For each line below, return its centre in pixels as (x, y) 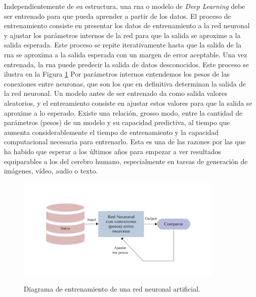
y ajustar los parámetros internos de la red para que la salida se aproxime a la (122, 35)
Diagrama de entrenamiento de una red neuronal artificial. (112, 288)
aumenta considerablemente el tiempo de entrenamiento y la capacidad (111, 132)
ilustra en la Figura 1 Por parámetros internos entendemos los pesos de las (117, 74)
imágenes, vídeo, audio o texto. (51, 171)
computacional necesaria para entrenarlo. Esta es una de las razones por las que (125, 142)
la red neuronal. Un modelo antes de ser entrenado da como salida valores (116, 93)
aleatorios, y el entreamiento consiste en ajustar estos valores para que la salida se (128, 103)
